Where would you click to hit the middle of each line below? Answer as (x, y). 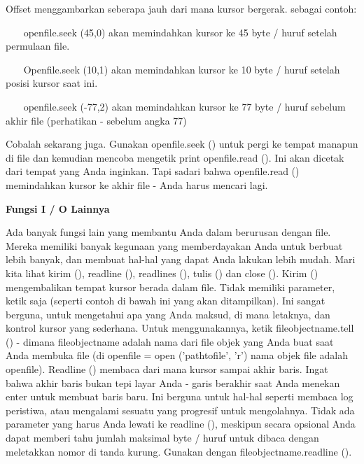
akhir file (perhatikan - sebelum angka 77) (96, 120)
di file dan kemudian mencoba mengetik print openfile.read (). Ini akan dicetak (175, 157)
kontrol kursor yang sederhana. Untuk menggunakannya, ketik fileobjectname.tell (180, 328)
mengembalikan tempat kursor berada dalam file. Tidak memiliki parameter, (170, 287)
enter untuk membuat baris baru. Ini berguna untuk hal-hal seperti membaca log (180, 396)
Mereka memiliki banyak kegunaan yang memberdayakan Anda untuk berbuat (174, 245)
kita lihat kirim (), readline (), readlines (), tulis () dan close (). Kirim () (162, 273)
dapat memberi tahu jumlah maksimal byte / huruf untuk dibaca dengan (162, 438)
